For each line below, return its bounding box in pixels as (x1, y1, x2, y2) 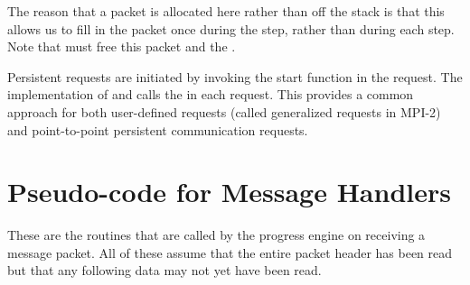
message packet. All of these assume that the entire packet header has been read (7, 243, 453, 262)
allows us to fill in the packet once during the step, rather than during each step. (7, 19, 455, 38)
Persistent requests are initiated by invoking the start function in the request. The (7, 67, 463, 86)
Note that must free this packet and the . (7, 37, 236, 56)
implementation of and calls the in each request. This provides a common (7, 85, 414, 104)
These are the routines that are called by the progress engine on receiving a (7, 225, 426, 244)
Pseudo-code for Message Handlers (7, 173, 451, 210)
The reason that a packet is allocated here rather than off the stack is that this (7, 2, 445, 20)
